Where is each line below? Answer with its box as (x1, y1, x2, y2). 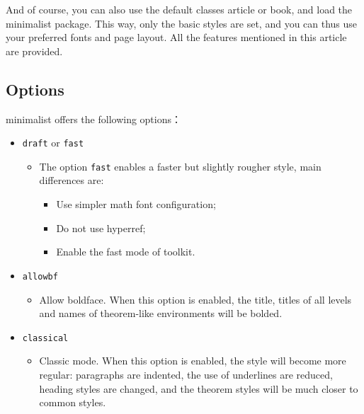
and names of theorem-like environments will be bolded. (39, 306, 283, 321)
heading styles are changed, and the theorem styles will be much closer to (39, 381, 358, 396)
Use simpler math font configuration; (56, 197, 216, 212)
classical (22, 333, 69, 343)
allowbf (22, 271, 58, 282)
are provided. (6, 43, 63, 58)
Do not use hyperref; (56, 220, 146, 235)
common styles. (39, 395, 106, 410)
